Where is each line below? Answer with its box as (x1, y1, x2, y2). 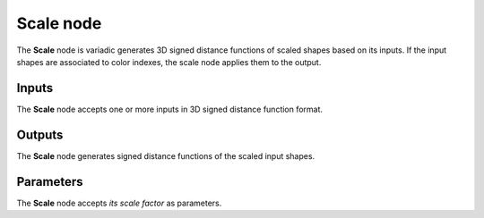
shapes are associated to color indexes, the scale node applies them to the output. (16, 56, 322, 67)
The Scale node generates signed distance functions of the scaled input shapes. (16, 150, 315, 161)
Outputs (16, 127, 64, 142)
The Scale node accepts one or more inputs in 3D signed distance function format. (16, 104, 323, 114)
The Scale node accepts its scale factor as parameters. (16, 197, 222, 208)
